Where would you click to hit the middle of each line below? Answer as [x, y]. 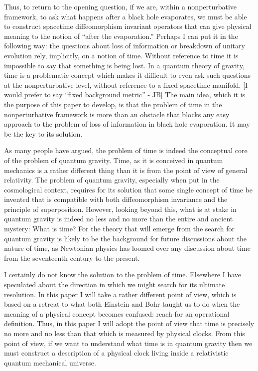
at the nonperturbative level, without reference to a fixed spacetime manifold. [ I [126, 85]
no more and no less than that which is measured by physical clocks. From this [125, 333]
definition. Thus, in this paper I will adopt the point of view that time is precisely [129, 323]
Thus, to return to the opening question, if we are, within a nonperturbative [121, 6]
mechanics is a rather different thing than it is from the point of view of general [126, 170]
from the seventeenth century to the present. [72, 258]
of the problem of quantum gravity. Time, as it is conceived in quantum [114, 160]
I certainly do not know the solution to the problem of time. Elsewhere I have [123, 275]
